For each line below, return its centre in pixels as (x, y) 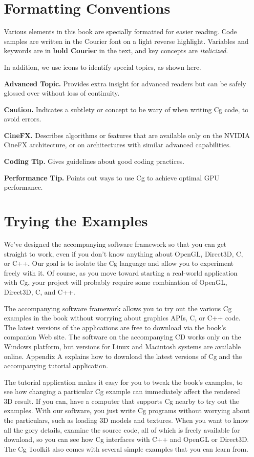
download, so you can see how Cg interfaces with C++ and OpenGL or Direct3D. (127, 439)
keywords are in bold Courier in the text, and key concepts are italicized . (116, 50)
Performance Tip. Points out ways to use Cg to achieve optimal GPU (112, 177)
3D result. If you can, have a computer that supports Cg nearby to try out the (122, 401)
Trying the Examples (76, 221)
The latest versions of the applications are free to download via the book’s (115, 327)
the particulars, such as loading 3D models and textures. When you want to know (127, 420)
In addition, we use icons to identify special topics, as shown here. (103, 67)
